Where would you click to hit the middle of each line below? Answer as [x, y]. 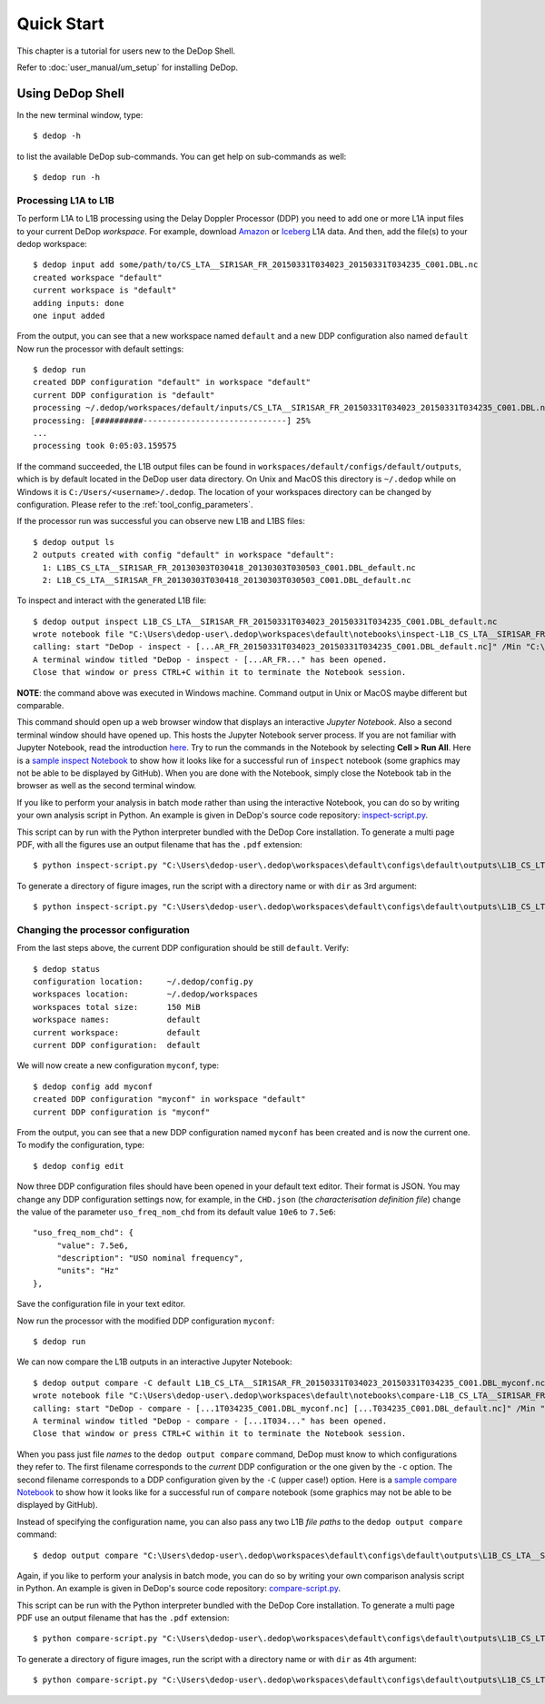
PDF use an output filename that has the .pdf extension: [123, 1618]
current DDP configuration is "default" [124, 395]
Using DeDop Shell [70, 93]
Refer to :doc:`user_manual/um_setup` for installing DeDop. [127, 67]
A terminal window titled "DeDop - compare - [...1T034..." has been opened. [210, 1421]
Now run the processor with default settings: [100, 349]
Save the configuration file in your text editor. [101, 1304]
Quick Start [60, 24]
